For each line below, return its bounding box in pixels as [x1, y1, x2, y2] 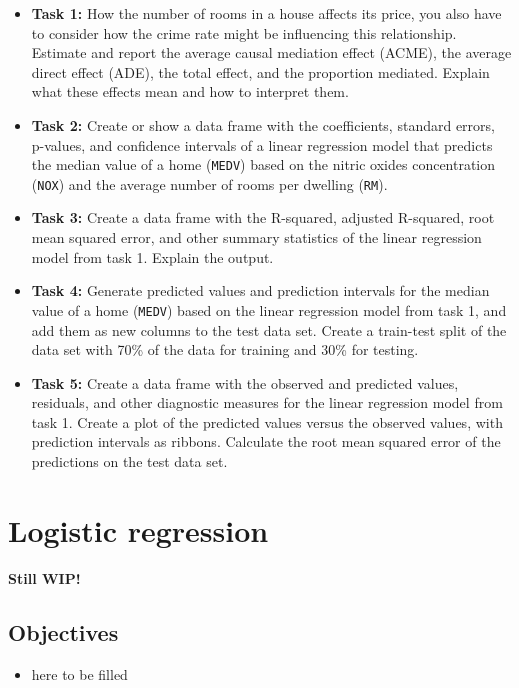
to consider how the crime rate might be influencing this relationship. [31, 22, 457, 43]
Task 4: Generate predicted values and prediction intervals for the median [31, 280, 490, 301]
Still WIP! [8, 567, 81, 588]
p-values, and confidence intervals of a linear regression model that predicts [31, 134, 493, 155]
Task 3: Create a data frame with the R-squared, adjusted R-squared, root [31, 207, 495, 228]
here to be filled [31, 663, 128, 684]
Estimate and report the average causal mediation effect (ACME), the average [31, 42, 512, 63]
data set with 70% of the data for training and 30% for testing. [31, 339, 419, 360]
